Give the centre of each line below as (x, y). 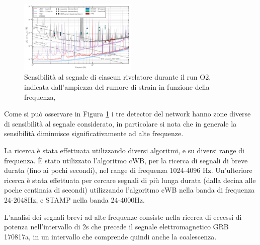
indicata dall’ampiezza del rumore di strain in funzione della (117, 87)
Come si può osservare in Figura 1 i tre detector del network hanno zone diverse (127, 114)
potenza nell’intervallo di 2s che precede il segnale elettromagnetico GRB (116, 227)
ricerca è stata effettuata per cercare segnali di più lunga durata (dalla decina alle (130, 180)
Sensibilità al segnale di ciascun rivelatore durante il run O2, (118, 77)
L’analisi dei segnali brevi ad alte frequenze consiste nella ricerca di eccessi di (123, 217)
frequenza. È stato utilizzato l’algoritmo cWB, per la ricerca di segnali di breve (126, 160)
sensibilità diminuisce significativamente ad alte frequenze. (94, 133)
